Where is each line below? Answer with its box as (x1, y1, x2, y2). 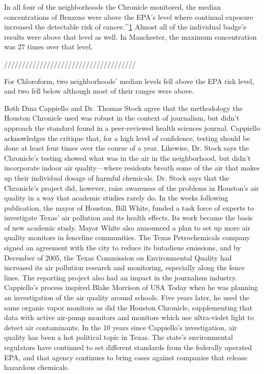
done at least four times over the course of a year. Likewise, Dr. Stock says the (4, 142, 249, 153)
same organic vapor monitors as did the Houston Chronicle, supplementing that (4, 302, 253, 312)
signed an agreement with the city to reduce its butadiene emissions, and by (4, 242, 241, 253)
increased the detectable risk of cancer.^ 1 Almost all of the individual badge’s (4, 21, 247, 32)
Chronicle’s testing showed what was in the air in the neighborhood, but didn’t (4, 152, 251, 163)
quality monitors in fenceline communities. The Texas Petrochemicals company (4, 232, 250, 243)
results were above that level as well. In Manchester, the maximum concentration (4, 31, 257, 42)
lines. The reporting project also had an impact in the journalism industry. (4, 272, 237, 282)
